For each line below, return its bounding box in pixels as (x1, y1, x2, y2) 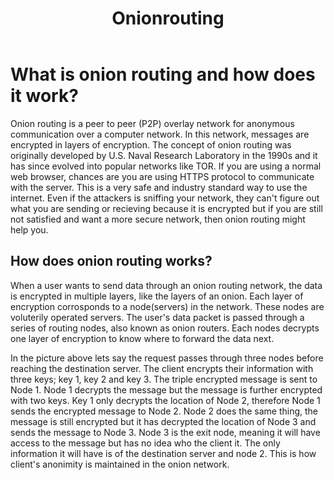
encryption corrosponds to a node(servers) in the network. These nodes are (10, 300, 325, 312)
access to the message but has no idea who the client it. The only (10, 437, 281, 449)
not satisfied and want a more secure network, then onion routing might (10, 213, 306, 225)
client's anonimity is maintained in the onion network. (10, 458, 230, 470)
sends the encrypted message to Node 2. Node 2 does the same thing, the (10, 405, 319, 417)
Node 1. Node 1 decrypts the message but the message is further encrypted (10, 383, 323, 396)
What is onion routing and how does (10, 63, 316, 86)
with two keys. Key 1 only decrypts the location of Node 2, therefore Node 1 (10, 394, 321, 406)
